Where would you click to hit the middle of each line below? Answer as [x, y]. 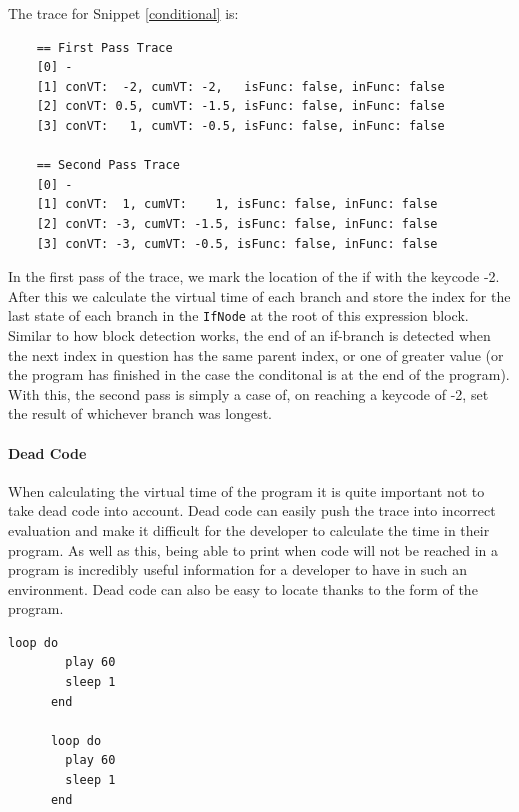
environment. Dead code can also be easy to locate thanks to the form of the [243, 588]
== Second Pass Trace [108, 165]
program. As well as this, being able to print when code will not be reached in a [253, 549]
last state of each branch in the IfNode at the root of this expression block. [238, 315]
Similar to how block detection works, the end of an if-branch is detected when [249, 334]
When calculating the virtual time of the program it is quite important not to [246, 490]
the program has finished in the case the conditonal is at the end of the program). [259, 374]
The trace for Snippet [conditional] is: [123, 13]
